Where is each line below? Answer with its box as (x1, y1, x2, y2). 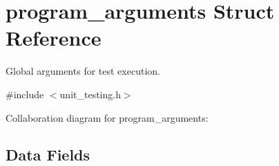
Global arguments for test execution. (6, 64, 160, 78)
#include (6, 86, 44, 101)
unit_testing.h (59, 86, 121, 101)
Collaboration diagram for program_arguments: (6, 110, 209, 124)
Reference (6, 24, 102, 52)
